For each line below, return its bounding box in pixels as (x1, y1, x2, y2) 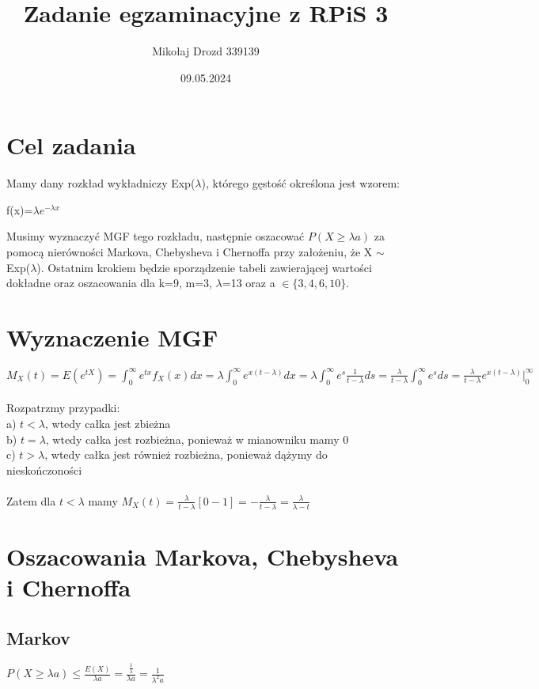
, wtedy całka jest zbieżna (45, 415, 171, 431)
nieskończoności (6, 461, 82, 478)
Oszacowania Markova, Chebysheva (6, 539, 399, 572)
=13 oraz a (222, 274, 275, 291)
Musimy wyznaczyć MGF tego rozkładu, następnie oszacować (6, 228, 305, 244)
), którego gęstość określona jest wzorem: (201, 175, 400, 191)
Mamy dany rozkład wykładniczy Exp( (6, 175, 195, 191)
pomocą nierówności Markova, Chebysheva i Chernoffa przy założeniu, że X (6, 244, 373, 260)
